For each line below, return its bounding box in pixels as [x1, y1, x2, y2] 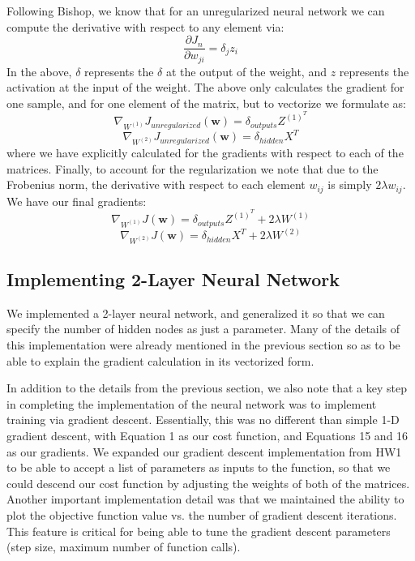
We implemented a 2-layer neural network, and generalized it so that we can [6, 304, 385, 321]
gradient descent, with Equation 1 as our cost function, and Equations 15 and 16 [6, 427, 409, 444]
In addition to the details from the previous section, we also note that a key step [6, 379, 407, 396]
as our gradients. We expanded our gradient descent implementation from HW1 [6, 443, 402, 460]
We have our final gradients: [6, 192, 147, 209]
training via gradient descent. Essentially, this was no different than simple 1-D [6, 411, 400, 428]
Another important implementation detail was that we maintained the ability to [6, 490, 404, 507]
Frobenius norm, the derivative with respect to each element [6, 176, 306, 193]
